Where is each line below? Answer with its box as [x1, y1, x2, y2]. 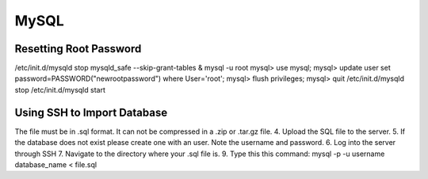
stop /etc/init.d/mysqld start [14, 85, 106, 94]
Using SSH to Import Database [14, 105, 168, 119]
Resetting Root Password [14, 42, 142, 55]
